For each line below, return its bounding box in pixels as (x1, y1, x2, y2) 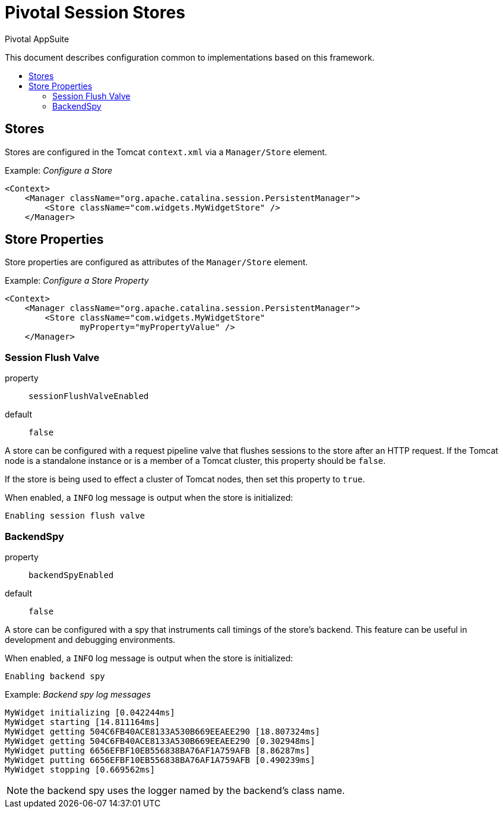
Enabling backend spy (5, 671, 105, 681)
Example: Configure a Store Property (5, 275, 149, 286)
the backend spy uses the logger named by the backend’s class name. (30, 784, 345, 796)
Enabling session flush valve (5, 511, 145, 521)
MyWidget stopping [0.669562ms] (5, 764, 155, 774)
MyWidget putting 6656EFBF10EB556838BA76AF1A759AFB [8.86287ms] (5, 745, 311, 755)
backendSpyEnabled (29, 570, 114, 580)
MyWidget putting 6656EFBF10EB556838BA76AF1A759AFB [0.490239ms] (5, 755, 315, 765)
